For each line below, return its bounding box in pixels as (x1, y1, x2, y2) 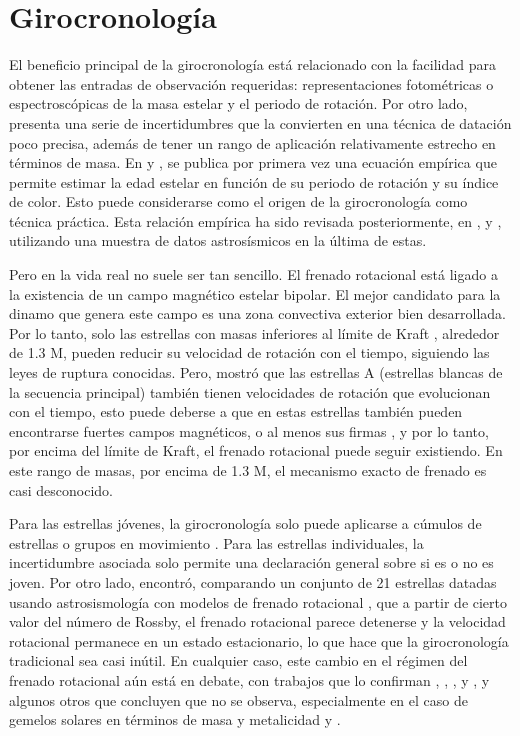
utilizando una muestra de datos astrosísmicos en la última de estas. (9, 230, 427, 251)
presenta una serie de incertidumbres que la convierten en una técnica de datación (9, 112, 512, 133)
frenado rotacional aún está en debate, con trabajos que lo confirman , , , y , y (9, 669, 490, 690)
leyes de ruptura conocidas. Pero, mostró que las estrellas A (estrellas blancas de (9, 362, 503, 383)
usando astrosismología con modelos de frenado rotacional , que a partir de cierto (9, 591, 508, 612)
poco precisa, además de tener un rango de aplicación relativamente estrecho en (9, 132, 496, 153)
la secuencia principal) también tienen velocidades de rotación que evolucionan (9, 381, 491, 402)
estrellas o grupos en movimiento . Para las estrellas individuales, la (9, 532, 424, 553)
